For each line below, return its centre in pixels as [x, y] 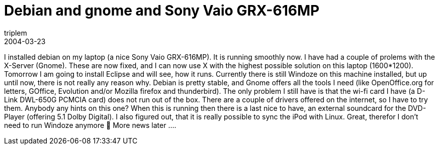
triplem [16, 33]
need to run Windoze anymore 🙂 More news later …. [90, 125]
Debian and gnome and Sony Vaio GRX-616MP [162, 11]
